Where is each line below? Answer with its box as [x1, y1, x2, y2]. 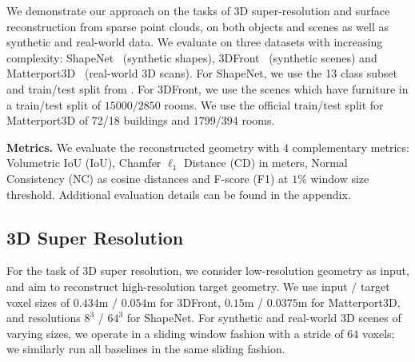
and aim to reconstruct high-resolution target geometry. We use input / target [6, 277, 390, 294]
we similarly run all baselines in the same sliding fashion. [6, 340, 285, 357]
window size [310, 169, 369, 186]
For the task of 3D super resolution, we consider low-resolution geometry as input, [6, 262, 409, 279]
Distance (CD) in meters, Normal [183, 154, 348, 171]
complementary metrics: [292, 138, 409, 155]
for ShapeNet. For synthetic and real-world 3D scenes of [126, 309, 401, 326]
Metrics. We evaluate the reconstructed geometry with [6, 138, 280, 155]
